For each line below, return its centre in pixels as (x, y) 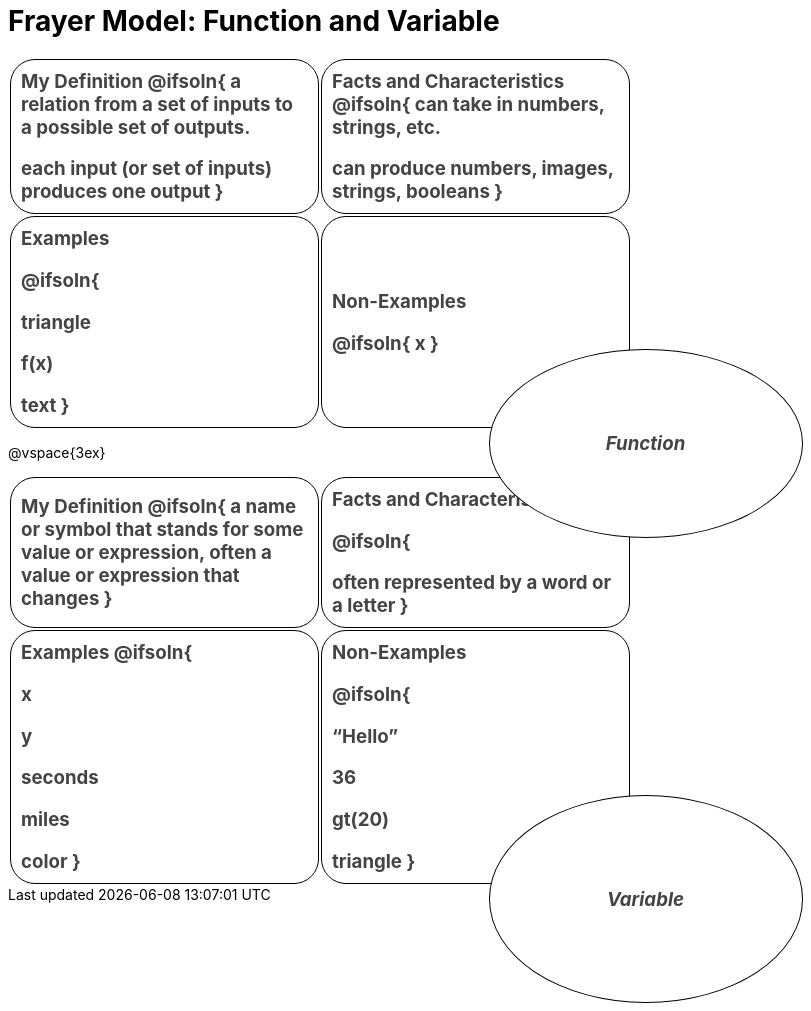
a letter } (370, 606)
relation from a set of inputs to (157, 104)
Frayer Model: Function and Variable (254, 21)
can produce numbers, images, (473, 169)
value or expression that (130, 576)
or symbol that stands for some (162, 530)
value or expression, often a (146, 553)
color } (51, 861)
